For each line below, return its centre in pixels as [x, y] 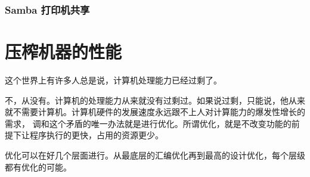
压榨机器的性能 [63, 52]
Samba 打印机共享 [47, 9]
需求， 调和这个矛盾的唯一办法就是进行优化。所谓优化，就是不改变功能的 [148, 123]
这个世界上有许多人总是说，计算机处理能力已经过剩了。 [113, 80]
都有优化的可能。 [38, 167]
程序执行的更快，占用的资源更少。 [96, 135]
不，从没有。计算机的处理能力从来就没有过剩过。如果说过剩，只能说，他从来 [155, 100]
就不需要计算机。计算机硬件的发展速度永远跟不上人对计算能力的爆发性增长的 [155, 112]
